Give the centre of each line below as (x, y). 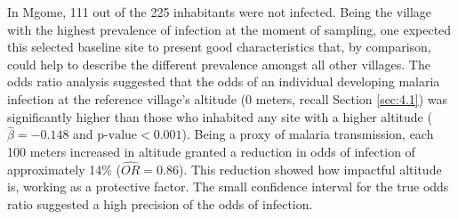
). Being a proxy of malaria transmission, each (308, 134)
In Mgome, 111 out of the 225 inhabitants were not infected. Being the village (220, 12)
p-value (117, 136)
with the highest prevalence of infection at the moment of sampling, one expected (229, 29)
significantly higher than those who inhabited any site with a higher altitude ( (220, 116)
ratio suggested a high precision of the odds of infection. (160, 203)
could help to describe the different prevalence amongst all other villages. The (219, 64)
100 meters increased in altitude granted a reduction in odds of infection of (211, 151)
